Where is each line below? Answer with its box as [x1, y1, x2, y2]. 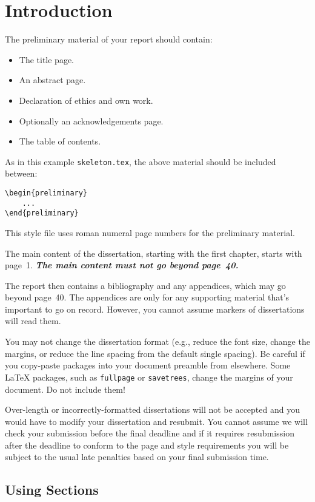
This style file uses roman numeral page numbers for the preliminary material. [5, 226, 295, 239]
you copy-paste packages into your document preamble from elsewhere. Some [5, 359, 291, 371]
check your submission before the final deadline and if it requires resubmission [5, 427, 294, 439]
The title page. [19, 53, 75, 66]
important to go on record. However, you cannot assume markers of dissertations [5, 302, 305, 315]
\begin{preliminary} [5, 188, 88, 197]
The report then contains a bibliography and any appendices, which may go [5, 279, 286, 291]
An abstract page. [19, 73, 86, 86]
